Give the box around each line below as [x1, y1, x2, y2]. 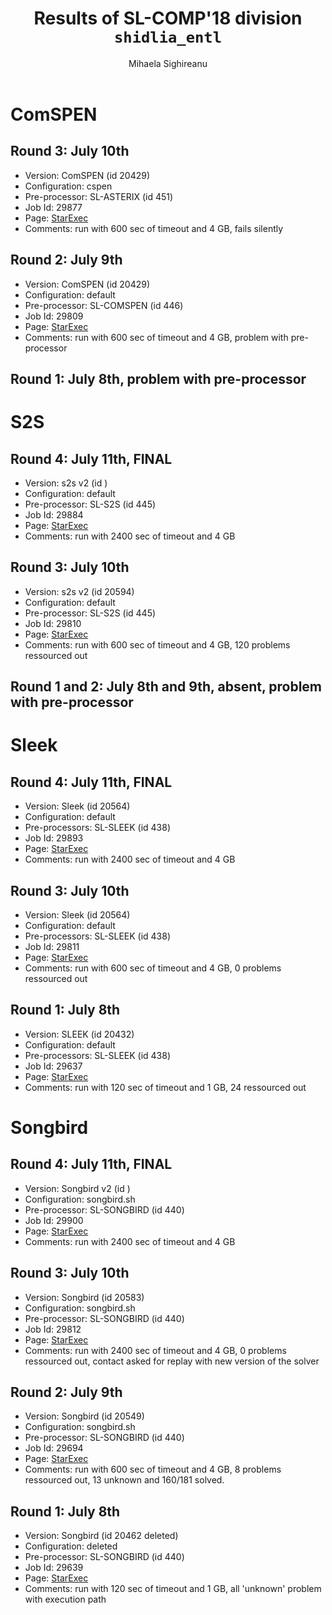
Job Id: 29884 [24, 508, 84, 521]
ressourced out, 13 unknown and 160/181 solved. [24, 1474, 225, 1486]
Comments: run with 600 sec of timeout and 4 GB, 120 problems [24, 638, 291, 651]
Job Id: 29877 [24, 201, 83, 213]
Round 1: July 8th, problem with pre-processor [10, 370, 307, 387]
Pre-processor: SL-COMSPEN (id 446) [24, 299, 184, 311]
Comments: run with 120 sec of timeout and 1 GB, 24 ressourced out [24, 1081, 307, 1093]
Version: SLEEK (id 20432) [24, 1028, 135, 1040]
